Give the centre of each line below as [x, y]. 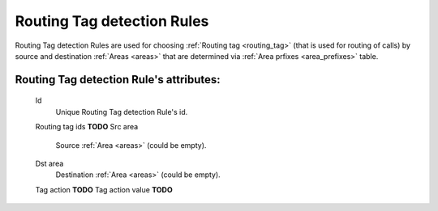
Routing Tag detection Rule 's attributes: [118, 80]
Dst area [49, 163]
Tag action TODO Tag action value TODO [104, 189]
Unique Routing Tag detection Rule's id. [122, 112]
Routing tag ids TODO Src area [87, 127]
